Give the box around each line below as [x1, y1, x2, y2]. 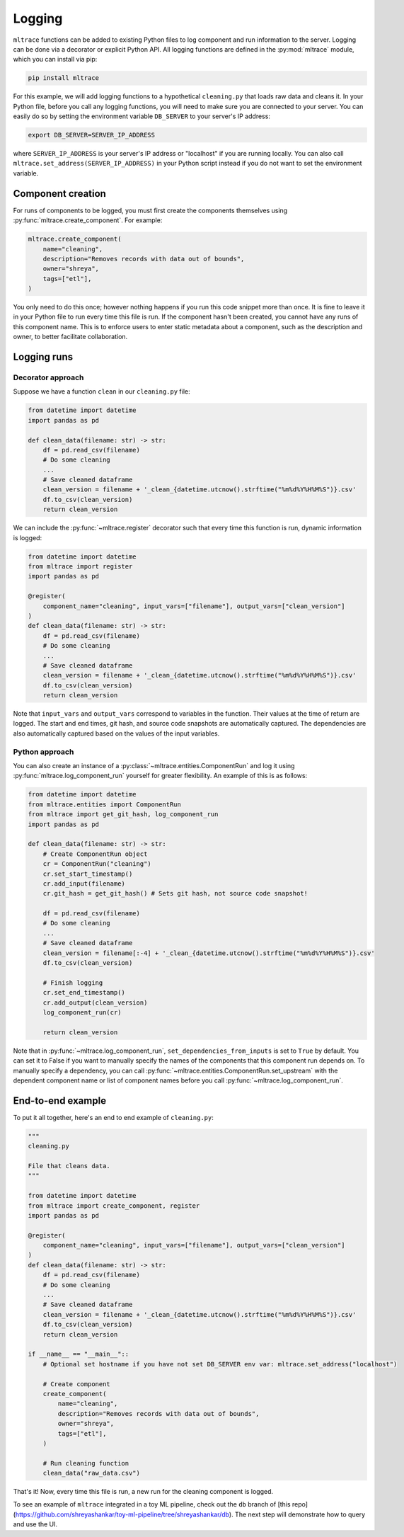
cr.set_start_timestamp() [42, 869, 133, 878]
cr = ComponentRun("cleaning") [42, 860, 151, 868]
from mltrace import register [28, 563, 133, 571]
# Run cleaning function [42, 1459, 129, 1467]
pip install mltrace [28, 74, 99, 82]
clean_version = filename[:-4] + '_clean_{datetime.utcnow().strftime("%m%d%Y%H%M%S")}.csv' [42, 949, 375, 957]
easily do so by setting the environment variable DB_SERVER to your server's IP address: [13, 112, 270, 120]
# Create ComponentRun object [42, 850, 148, 858]
